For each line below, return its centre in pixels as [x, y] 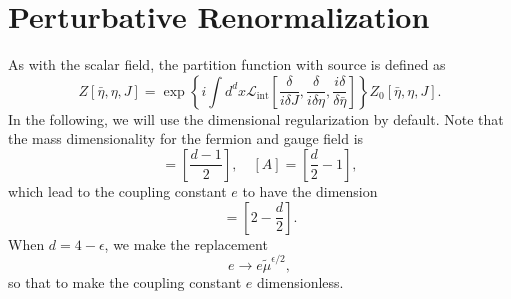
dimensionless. [300, 281]
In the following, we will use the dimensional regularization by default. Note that [256, 118]
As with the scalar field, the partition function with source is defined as [227, 64]
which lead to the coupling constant [117, 190]
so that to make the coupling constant [125, 281]
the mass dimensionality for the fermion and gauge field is [186, 138]
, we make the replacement [186, 243]
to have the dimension [310, 190]
